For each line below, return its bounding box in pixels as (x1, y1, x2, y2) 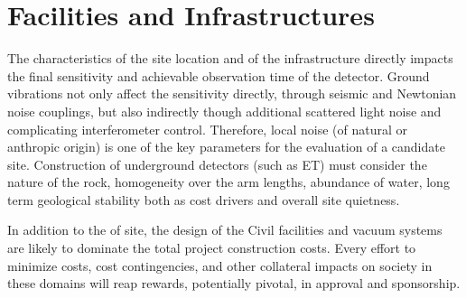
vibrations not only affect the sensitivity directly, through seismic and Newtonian (7, 84, 457, 103)
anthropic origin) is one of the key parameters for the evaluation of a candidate (7, 137, 445, 156)
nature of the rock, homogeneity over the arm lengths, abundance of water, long (7, 172, 450, 191)
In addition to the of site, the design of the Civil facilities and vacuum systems (7, 220, 443, 239)
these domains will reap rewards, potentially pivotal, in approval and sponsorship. (7, 274, 461, 293)
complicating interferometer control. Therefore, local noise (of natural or (7, 119, 407, 138)
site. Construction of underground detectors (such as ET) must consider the (7, 154, 427, 173)
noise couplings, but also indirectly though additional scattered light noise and (7, 101, 442, 120)
